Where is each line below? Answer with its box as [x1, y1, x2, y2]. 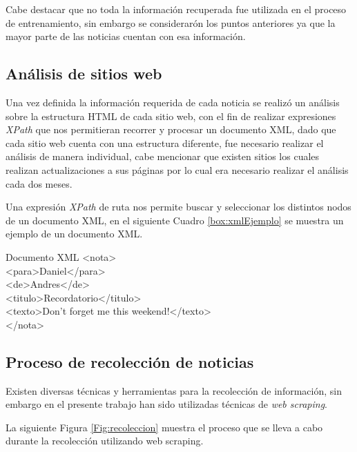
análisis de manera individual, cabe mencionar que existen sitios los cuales [6, 149, 320, 164]
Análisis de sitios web [6, 63, 162, 84]
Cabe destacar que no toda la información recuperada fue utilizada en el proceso [6, 2, 347, 16]
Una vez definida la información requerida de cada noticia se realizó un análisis [6, 95, 340, 109]
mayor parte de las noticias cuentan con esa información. [6, 29, 246, 43]
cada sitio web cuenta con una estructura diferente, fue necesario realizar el [6, 135, 324, 150]
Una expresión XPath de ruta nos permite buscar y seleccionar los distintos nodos [6, 199, 351, 214]
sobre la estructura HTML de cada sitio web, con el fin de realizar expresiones [6, 108, 336, 123]
